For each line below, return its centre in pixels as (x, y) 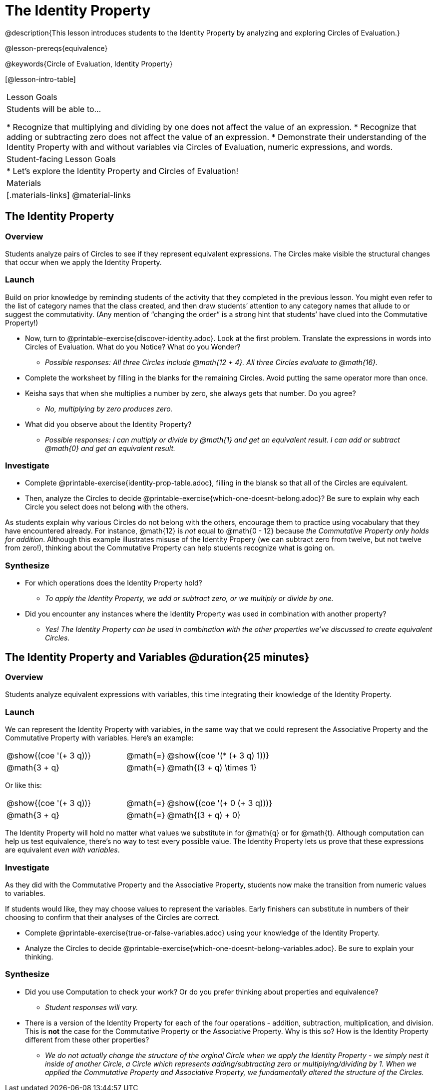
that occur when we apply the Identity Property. (83, 262)
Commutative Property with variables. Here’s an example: (99, 738)
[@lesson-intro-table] (40, 79)
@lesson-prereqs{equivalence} (56, 48)
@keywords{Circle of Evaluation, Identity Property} (89, 63)
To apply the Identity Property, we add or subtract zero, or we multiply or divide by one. (189, 598)
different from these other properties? (87, 1039)
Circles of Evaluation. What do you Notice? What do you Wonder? (133, 346)
